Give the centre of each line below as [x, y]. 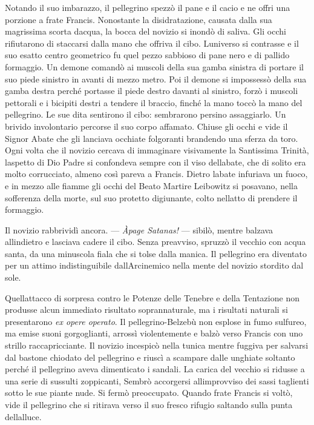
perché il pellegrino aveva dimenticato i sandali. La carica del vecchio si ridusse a [155, 369]
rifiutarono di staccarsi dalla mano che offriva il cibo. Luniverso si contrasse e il [152, 43]
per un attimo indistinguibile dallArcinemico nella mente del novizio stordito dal [154, 265]
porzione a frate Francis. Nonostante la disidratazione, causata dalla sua [139, 19]
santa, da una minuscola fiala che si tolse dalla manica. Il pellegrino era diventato [156, 253]
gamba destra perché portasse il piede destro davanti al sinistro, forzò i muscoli [152, 91]
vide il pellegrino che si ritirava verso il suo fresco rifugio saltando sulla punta [149, 404]
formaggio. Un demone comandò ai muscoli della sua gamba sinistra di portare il [154, 66]
